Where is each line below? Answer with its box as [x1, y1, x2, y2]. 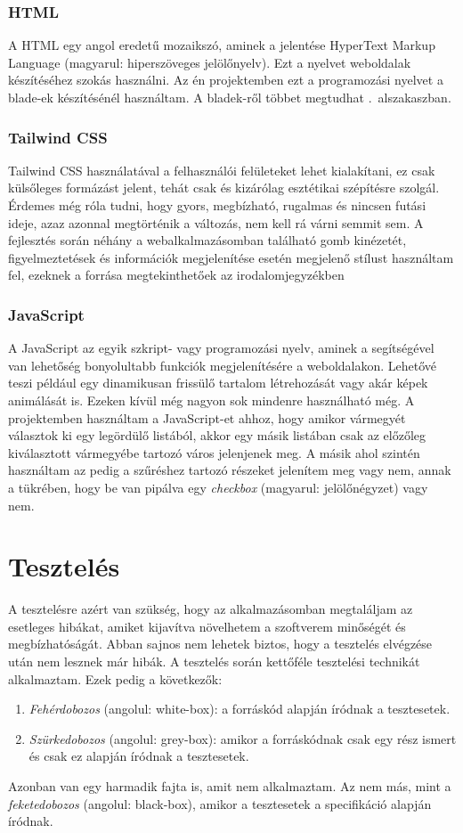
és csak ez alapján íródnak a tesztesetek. [28, 747, 249, 765]
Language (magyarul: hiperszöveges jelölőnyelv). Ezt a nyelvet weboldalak [8, 53, 411, 71]
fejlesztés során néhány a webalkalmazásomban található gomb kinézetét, [8, 231, 407, 249]
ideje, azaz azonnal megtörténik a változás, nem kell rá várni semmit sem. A [8, 213, 424, 232]
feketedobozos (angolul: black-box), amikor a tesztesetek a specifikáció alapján [8, 794, 432, 813]
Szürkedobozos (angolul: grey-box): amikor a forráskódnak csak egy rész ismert [28, 729, 457, 747]
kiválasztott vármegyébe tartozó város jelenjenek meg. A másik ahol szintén [8, 443, 420, 461]
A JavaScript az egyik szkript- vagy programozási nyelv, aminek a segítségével [8, 339, 435, 357]
